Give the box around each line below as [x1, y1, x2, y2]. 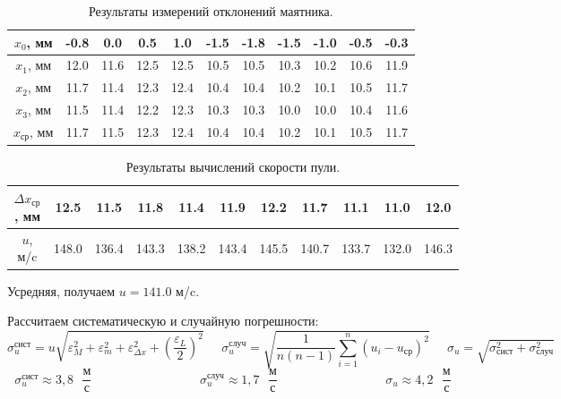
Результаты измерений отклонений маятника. [88, 2, 333, 20]
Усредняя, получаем [7, 281, 116, 300]
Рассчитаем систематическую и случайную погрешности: [7, 311, 319, 330]
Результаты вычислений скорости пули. [125, 157, 341, 175]
